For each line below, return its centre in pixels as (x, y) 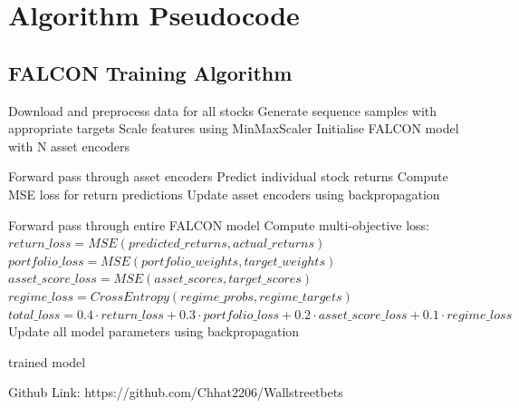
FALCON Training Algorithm (150, 72)
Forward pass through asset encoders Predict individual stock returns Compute (228, 176)
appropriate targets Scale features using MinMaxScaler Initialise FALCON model (234, 128)
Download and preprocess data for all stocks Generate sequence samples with (223, 110)
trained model (47, 361)
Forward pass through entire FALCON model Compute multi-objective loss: (219, 224)
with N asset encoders (69, 146)
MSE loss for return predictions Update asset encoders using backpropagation (224, 194)
